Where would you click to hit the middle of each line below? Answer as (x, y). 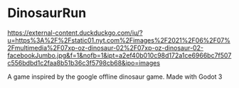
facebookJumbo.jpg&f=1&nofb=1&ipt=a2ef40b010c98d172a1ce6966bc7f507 (119, 55)
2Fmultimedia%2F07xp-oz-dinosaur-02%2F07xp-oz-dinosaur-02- (106, 48)
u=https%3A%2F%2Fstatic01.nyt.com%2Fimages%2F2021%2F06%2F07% (119, 40)
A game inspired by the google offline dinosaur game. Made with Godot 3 (115, 77)
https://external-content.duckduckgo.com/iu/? (75, 33)
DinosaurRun (47, 13)
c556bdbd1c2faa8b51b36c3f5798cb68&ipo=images (84, 62)
